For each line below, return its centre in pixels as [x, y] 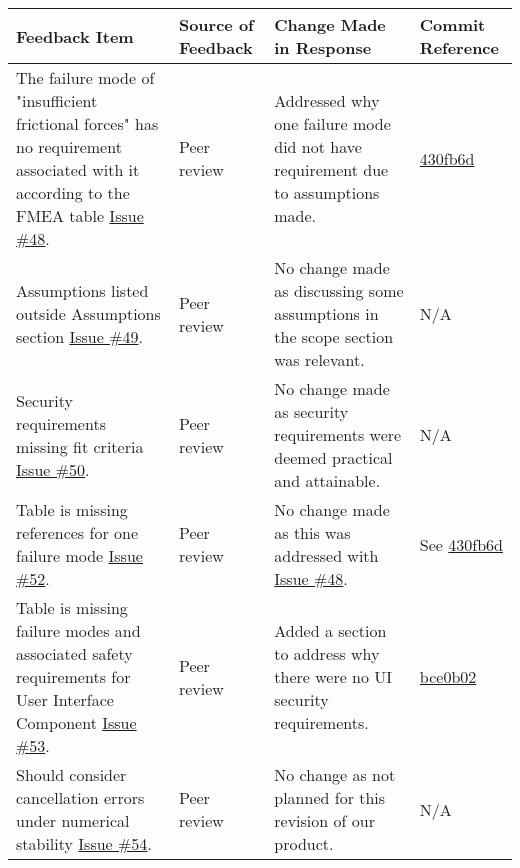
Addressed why [327, 100]
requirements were [338, 434]
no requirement [69, 146]
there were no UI [333, 676]
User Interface [65, 699]
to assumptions [327, 192]
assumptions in [326, 313]
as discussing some [339, 290]
